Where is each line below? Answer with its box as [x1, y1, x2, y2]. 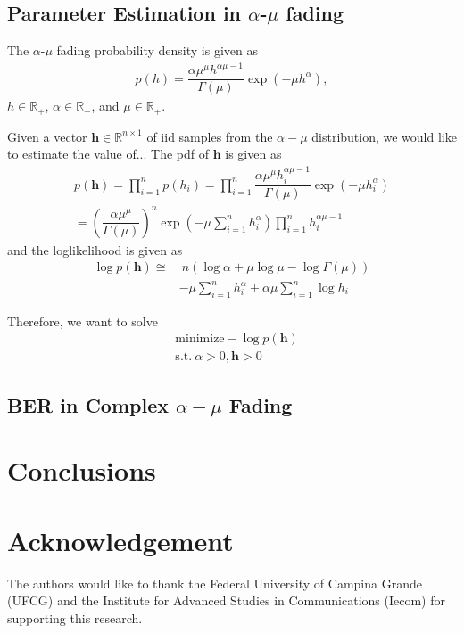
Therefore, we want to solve [7, 311, 158, 330]
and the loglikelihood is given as [7, 240, 183, 259]
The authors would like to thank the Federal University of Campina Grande [7, 573, 422, 592]
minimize [175, 333, 225, 346]
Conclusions [7, 452, 156, 489]
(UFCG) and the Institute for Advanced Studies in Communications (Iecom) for [7, 591, 445, 610]
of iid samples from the [146, 127, 273, 145]
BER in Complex [7, 390, 169, 418]
